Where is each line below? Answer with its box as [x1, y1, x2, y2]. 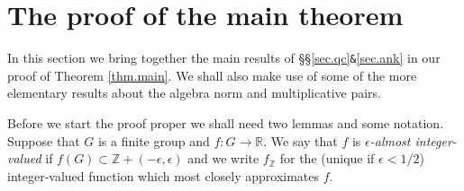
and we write [187, 149, 259, 168]
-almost [369, 131, 411, 150]
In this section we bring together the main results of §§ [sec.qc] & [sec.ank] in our [7, 48, 441, 67]
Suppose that [7, 131, 80, 150]
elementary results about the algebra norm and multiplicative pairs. [7, 83, 382, 102]
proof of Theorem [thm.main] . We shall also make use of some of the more [7, 65, 417, 84]
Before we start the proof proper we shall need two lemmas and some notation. [7, 113, 444, 132]
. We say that [263, 131, 338, 150]
